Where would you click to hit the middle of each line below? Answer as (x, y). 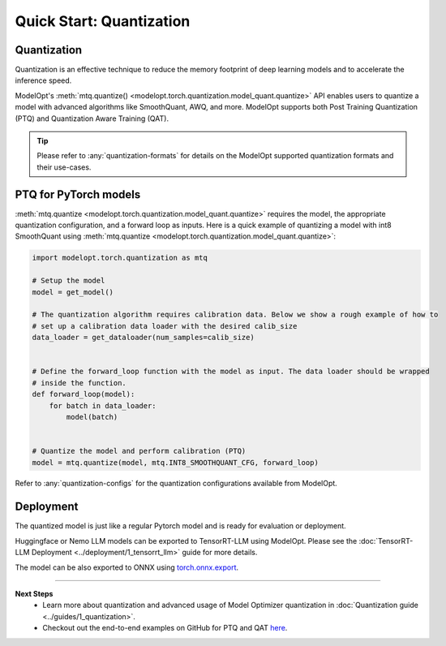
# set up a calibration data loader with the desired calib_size (165, 326)
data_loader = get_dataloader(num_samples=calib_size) (143, 338)
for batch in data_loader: (103, 405)
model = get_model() (73, 292)
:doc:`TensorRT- (386, 540)
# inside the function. (79, 383)
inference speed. (43, 80)
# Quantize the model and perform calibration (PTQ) (139, 451)
